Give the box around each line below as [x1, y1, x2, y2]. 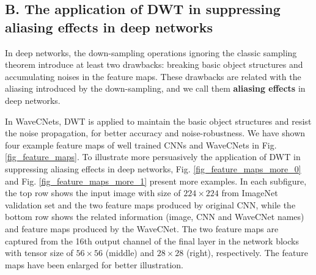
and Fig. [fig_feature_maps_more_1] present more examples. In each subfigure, [5, 174, 307, 187]
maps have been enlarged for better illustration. [5, 258, 183, 271]
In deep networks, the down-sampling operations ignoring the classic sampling [5, 46, 297, 59]
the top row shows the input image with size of [5, 186, 181, 199]
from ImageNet [221, 186, 278, 199]
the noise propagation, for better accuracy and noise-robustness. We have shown [5, 127, 306, 139]
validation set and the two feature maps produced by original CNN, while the [5, 198, 296, 211]
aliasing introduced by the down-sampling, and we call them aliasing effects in [5, 82, 306, 95]
